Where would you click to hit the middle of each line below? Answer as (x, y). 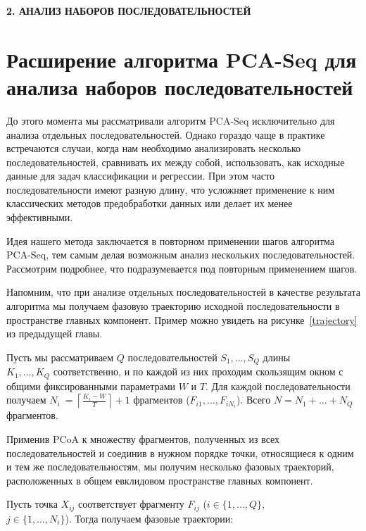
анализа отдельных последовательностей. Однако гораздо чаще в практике (166, 134)
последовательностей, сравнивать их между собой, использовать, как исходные (176, 162)
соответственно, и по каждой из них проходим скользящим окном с (198, 371)
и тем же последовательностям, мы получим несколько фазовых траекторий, (170, 467)
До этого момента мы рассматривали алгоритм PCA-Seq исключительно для (171, 120)
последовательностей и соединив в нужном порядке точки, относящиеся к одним (180, 452)
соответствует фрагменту (131, 504)
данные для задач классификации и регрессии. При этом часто (140, 176)
